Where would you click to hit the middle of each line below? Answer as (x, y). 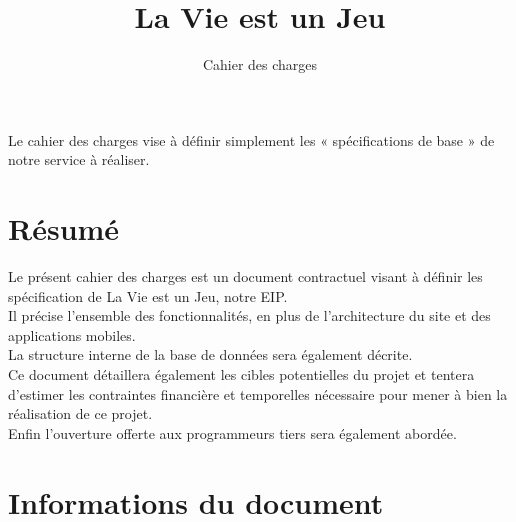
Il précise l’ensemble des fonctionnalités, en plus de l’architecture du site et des (249, 315)
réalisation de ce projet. (80, 413)
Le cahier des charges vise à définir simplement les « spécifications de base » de (251, 139)
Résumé (64, 228)
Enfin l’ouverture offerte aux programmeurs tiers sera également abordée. (232, 432)
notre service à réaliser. (79, 159)
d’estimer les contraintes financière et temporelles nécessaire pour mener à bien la (258, 393)
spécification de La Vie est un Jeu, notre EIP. (148, 295)
